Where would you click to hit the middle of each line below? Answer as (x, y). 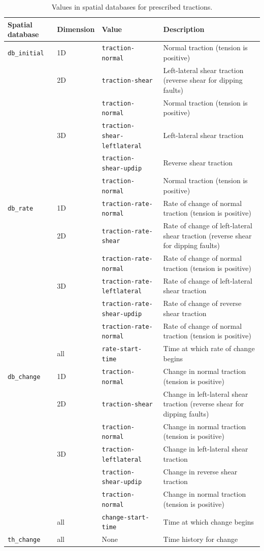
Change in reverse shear (200, 471)
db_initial (26, 53)
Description (184, 29)
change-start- (125, 517)
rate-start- (122, 349)
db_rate (21, 209)
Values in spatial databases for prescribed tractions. (132, 7)
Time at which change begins (209, 521)
